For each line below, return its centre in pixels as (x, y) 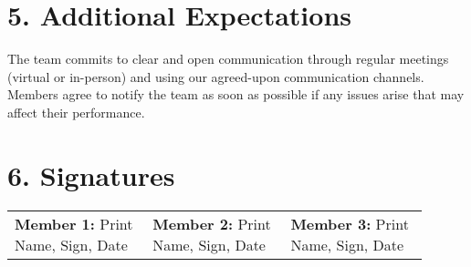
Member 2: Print (212, 223)
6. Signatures (91, 175)
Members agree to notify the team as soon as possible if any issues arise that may (236, 94)
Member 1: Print (74, 223)
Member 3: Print (350, 223)
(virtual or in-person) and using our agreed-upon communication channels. (216, 76)
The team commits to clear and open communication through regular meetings (228, 59)
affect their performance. (76, 112)
